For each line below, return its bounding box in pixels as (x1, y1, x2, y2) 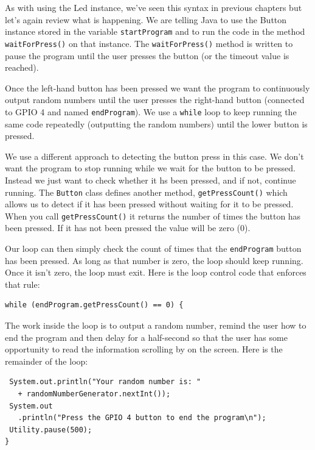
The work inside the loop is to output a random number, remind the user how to (5, 319, 306, 332)
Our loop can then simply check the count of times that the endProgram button (5, 242, 302, 254)
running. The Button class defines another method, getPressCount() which (5, 185, 288, 198)
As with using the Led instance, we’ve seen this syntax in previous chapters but (5, 1, 302, 13)
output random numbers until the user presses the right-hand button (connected (5, 93, 305, 106)
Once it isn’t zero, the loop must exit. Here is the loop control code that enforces (5, 266, 306, 279)
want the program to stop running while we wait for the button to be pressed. (5, 162, 296, 174)
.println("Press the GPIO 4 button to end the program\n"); (18, 413, 266, 423)
